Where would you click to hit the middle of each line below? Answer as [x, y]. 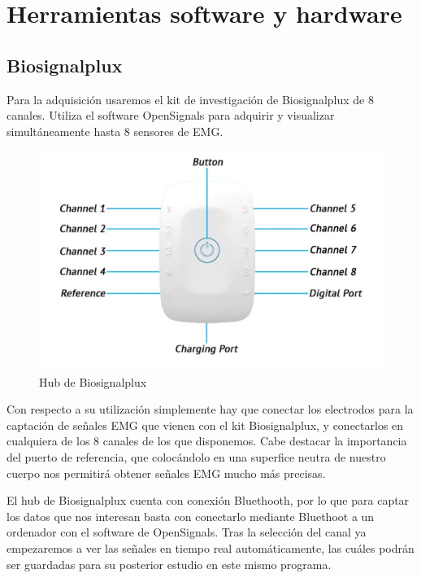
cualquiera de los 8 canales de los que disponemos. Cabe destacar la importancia [207, 441]
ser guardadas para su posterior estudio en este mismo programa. [169, 564]
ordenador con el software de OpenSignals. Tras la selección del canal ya [187, 532]
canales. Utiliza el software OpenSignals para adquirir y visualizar [171, 115]
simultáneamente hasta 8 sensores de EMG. [115, 131]
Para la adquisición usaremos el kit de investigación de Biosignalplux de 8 [190, 99]
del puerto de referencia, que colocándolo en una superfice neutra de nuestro [196, 457]
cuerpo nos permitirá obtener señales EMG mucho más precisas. [166, 473]
